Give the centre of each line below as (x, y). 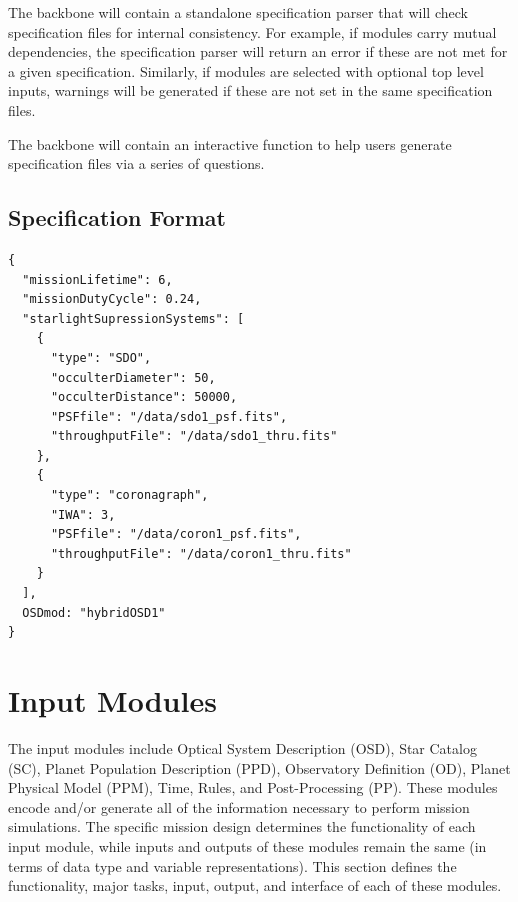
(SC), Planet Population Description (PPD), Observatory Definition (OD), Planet (259, 767)
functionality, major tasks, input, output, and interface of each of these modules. (255, 885)
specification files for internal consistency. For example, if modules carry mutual (252, 31)
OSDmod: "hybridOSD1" (94, 612)
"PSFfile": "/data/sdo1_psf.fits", (169, 416)
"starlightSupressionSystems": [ (133, 318)
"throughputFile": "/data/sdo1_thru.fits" (194, 436)
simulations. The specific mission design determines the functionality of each (242, 826)
